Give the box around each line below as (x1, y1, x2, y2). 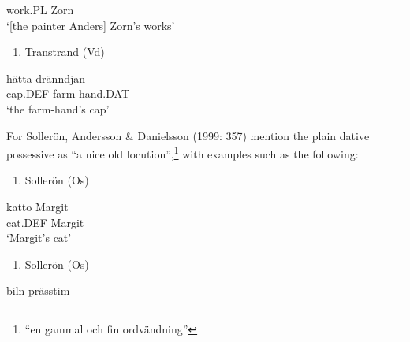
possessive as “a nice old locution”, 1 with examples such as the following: (6, 143, 359, 162)
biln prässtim (6, 282, 70, 299)
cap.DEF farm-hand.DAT (6, 85, 130, 102)
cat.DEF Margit (6, 214, 84, 230)
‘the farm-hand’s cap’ (6, 100, 110, 117)
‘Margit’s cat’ (6, 229, 72, 246)
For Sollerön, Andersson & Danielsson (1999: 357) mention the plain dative (6, 127, 370, 143)
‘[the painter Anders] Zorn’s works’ (6, 17, 175, 33)
